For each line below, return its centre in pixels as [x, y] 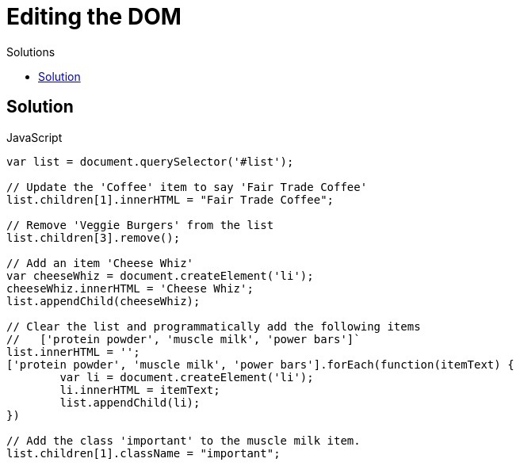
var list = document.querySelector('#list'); [150, 161]
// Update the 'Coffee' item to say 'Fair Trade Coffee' [187, 187]
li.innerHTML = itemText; [140, 390]
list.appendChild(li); [130, 402]
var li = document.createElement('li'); [187, 377]
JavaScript [34, 137]
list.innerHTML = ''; [73, 351]
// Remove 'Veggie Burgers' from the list [140, 225]
